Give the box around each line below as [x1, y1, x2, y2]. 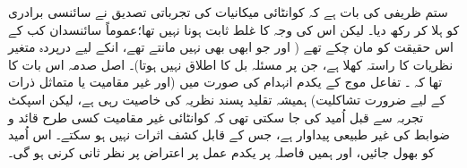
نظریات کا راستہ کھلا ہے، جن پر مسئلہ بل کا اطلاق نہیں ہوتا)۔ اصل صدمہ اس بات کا [8, 55, 454, 73]
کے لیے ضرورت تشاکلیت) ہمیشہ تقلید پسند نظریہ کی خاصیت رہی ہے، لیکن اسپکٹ [8, 89, 446, 108]
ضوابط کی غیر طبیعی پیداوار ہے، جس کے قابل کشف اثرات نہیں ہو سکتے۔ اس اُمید [8, 125, 450, 144]
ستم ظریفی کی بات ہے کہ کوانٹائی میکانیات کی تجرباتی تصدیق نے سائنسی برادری [8, 3, 448, 21]
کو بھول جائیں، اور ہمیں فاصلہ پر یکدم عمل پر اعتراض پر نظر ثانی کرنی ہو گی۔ [8, 142, 435, 161]
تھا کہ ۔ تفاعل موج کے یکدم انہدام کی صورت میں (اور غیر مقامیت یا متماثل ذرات [8, 72, 443, 91]
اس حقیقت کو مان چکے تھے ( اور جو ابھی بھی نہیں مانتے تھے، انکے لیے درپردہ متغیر [8, 38, 454, 56]
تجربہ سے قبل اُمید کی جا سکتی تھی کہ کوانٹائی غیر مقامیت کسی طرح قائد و [8, 107, 424, 126]
